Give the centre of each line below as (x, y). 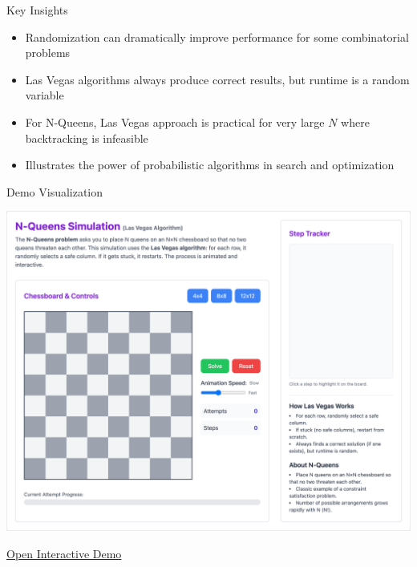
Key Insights (37, 10)
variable (45, 95)
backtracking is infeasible (87, 138)
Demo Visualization (55, 191)
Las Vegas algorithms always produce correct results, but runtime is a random (217, 79)
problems (48, 53)
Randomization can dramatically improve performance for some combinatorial (217, 36)
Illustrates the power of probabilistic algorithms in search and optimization (210, 165)
